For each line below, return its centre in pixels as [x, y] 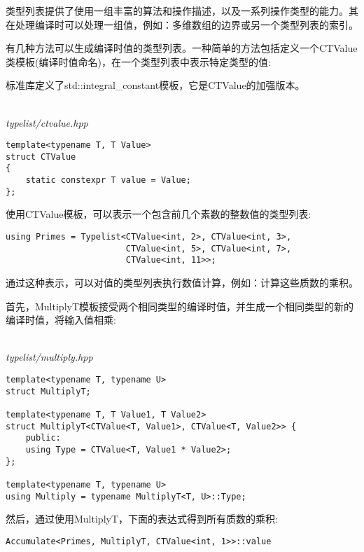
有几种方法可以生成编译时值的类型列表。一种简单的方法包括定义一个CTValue [182, 48]
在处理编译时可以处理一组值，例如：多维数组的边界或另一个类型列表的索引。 [182, 24]
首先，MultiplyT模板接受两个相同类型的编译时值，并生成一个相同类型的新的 [180, 306]
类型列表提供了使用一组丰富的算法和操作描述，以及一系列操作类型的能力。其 [182, 11]
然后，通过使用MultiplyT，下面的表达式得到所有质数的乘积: [142, 519]
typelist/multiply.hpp [49, 357]
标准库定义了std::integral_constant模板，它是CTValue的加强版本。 [155, 85]
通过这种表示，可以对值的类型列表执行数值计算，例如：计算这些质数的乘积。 [182, 282]
